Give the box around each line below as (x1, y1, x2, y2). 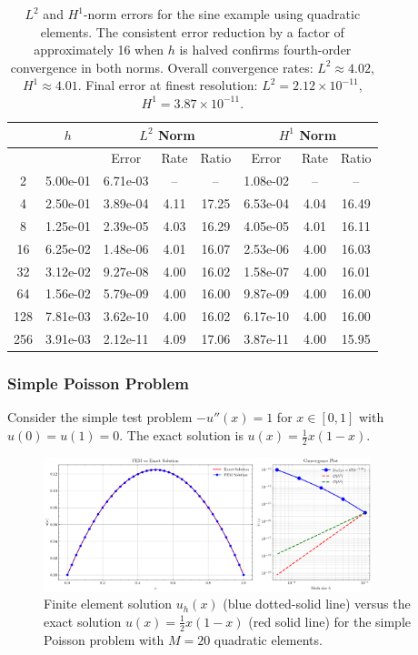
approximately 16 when (34, 40, 164, 59)
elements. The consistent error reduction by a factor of (40, 22, 344, 41)
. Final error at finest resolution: (77, 76, 258, 95)
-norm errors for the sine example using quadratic (83, 5, 361, 23)
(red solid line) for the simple (248, 611, 412, 630)
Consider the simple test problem (7, 408, 193, 427)
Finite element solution (44, 594, 173, 613)
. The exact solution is (119, 426, 244, 445)
